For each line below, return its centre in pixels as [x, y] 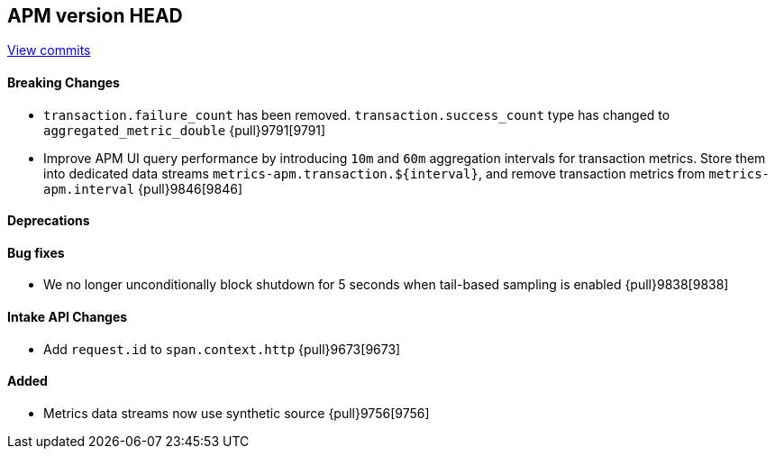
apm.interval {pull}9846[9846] [143, 188]
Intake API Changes [68, 317]
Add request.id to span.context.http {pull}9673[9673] [222, 349]
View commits [49, 50]
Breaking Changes [64, 83]
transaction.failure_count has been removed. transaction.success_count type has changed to [357, 114]
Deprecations [49, 221]
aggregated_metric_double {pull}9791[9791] [185, 130]
